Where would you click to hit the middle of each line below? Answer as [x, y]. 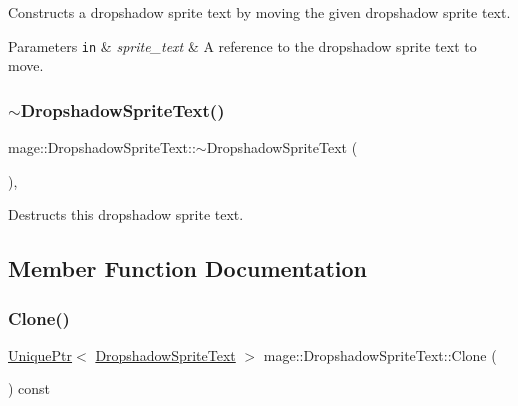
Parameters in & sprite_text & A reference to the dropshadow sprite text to [242, 45]
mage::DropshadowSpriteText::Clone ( [380, 354]
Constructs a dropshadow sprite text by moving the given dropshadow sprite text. [259, 12]
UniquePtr [40, 354]
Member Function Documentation [188, 268]
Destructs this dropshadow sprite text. [126, 214]
